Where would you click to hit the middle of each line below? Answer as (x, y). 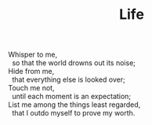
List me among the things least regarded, (74, 105)
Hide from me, (31, 72)
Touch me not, (31, 88)
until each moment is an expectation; (71, 97)
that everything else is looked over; (68, 79)
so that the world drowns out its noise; (73, 63)
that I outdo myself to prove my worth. (73, 113)
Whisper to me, (33, 55)
